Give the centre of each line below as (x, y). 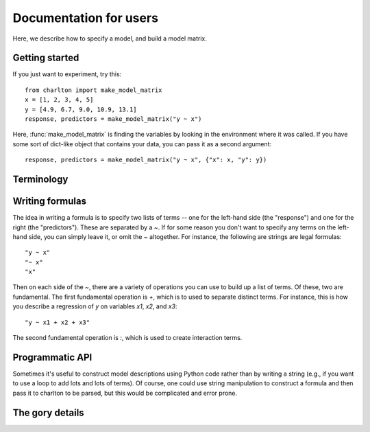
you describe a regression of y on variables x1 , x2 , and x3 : (95, 306)
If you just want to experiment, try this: (67, 74)
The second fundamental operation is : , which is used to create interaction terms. (127, 338)
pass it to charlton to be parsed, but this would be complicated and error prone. (125, 393)
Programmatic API (52, 357)
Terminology (40, 179)
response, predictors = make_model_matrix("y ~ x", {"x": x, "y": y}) (146, 160)
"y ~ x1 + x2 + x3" (58, 322)
